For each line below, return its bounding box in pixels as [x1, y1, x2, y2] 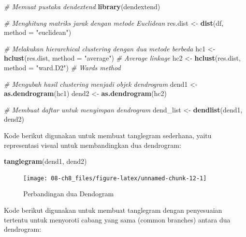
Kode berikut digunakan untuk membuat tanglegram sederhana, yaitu [4, 130, 212, 140]
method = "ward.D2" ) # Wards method [4, 62, 121, 72]
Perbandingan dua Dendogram [23, 189, 114, 199]
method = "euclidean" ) [4, 27, 72, 37]
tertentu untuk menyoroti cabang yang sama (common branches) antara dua [4, 214, 231, 224]
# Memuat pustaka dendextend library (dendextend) [4, 1, 160, 11]
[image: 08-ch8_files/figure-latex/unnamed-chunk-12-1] [23, 174, 207, 182]
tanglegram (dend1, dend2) [4, 156, 87, 166]
